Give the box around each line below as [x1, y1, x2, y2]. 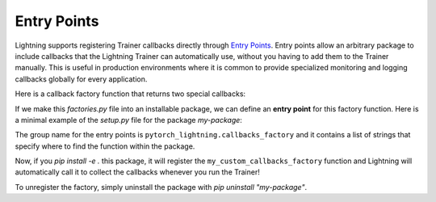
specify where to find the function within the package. [15, 141, 195, 151]
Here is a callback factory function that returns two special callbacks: [15, 89, 246, 99]
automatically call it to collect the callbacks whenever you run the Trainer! [15, 167, 260, 177]
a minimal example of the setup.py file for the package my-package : [15, 115, 242, 124]
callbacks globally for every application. [15, 74, 148, 84]
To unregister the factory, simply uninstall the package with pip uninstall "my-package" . [15, 182, 308, 191]
